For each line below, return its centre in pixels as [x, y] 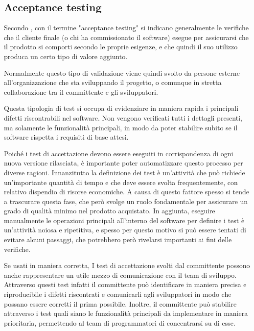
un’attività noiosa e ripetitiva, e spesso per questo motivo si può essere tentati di [125, 230]
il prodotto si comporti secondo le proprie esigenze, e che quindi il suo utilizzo [121, 47]
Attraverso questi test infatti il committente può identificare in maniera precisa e [125, 284]
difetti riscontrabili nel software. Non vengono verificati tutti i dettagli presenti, [123, 117]
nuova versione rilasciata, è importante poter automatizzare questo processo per [124, 163]
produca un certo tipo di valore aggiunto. [66, 56]
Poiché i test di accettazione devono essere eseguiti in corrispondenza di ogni [119, 153]
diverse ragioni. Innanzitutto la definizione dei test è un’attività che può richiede [125, 172]
